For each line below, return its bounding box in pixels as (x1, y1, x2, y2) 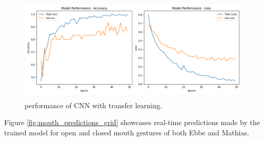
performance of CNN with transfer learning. (25, 99, 163, 110)
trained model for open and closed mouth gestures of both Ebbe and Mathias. (4, 127, 249, 137)
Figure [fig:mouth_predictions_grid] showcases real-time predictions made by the (4, 117, 260, 128)
